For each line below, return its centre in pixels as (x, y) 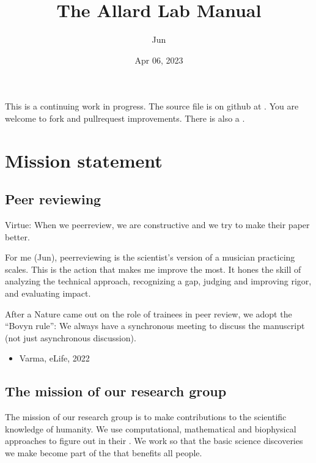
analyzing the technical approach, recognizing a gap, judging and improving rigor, (158, 281)
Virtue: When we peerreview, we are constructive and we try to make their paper (157, 225)
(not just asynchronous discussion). (71, 337)
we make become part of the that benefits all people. (104, 453)
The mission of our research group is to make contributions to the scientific (146, 417)
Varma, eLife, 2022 (54, 358)
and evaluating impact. (48, 293)
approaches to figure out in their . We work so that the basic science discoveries (154, 441)
